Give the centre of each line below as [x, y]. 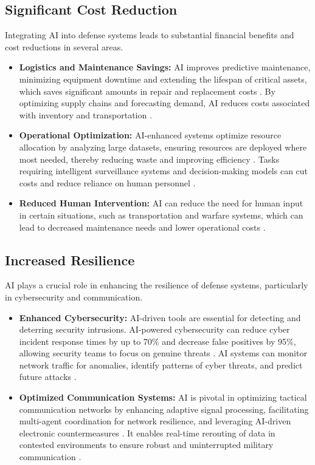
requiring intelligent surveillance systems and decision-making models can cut [164, 171]
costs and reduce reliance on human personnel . [107, 182]
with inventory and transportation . [85, 114]
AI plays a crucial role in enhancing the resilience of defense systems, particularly [157, 285]
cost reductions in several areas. [64, 46]
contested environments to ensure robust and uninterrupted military [146, 445]
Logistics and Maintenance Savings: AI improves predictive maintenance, [165, 67]
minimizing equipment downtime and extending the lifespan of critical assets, [163, 79]
